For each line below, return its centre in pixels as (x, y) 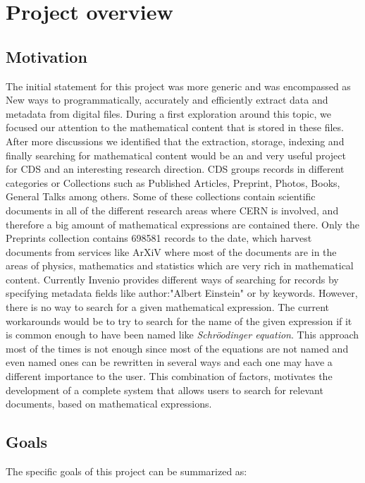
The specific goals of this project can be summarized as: (126, 471)
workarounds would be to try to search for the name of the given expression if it (179, 320)
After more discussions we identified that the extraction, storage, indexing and (175, 141)
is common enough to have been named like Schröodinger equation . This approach (182, 335)
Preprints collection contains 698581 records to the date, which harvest (159, 238)
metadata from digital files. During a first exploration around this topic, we (168, 113)
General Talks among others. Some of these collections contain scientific (161, 196)
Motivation (47, 56)
